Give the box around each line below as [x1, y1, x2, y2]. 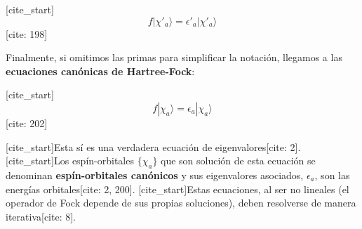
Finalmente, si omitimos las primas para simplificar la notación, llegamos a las [6, 50, 342, 65]
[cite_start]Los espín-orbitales [6, 153, 134, 168]
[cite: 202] [6, 115, 48, 130]
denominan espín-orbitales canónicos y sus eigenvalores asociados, [6, 167, 304, 182]
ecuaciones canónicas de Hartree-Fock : [6, 63, 195, 78]
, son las [314, 167, 350, 182]
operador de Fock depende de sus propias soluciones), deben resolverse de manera [6, 195, 356, 210]
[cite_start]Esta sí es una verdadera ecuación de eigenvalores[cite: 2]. [6, 139, 301, 154]
